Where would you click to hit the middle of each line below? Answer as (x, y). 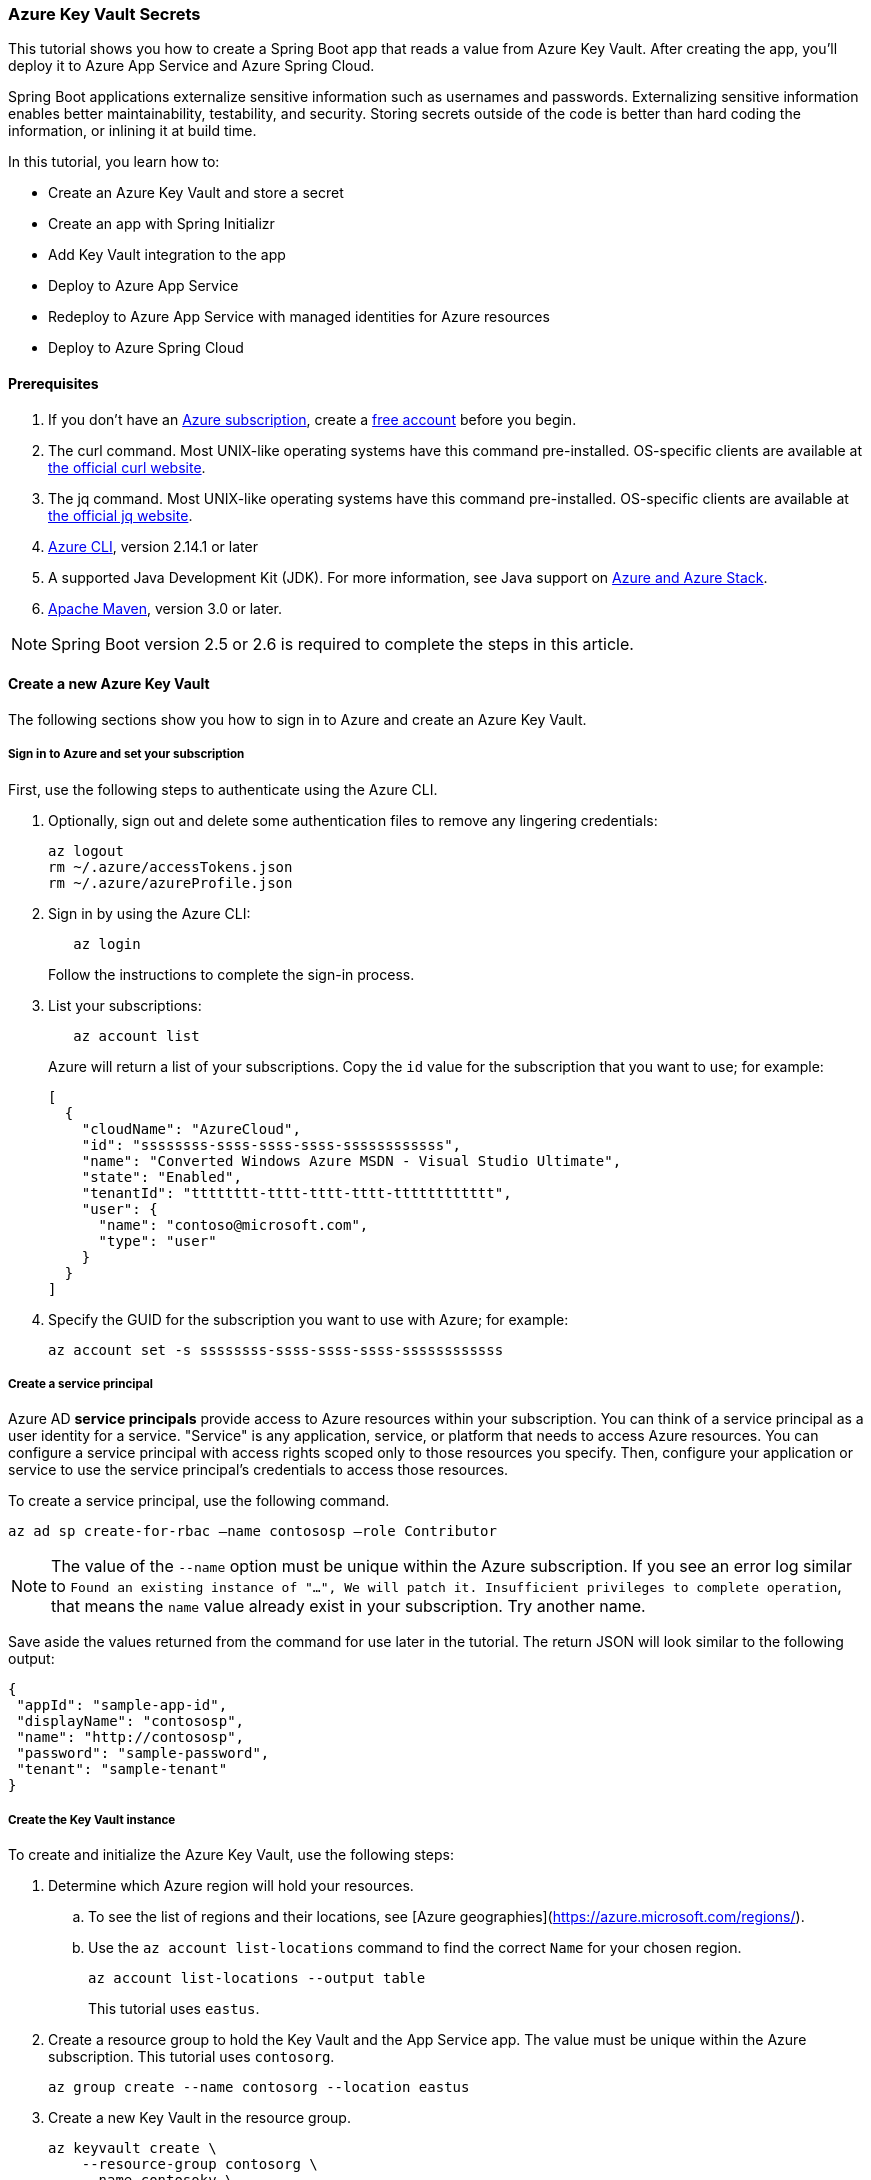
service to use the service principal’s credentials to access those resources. (258, 1470)
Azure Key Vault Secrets (104, 14)
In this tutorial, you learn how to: (114, 162)
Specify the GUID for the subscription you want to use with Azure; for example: (308, 1319)
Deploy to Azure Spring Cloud (146, 348)
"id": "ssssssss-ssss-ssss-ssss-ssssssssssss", (271, 1144)
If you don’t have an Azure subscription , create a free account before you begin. (312, 419)
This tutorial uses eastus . (174, 2009)
